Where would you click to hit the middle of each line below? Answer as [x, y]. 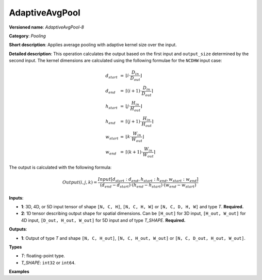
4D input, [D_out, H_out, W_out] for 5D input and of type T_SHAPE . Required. [103, 220]
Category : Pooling [27, 36]
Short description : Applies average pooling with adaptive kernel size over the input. [93, 45]
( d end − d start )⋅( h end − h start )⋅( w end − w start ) [148, 186]
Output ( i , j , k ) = [80, 182]
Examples [19, 272]
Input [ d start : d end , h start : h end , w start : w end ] [148, 180]
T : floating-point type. [43, 256]
